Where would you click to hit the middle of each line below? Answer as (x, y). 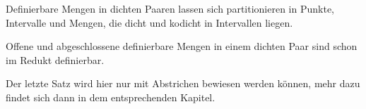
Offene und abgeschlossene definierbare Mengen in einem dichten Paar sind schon (182, 46)
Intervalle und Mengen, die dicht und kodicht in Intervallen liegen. (149, 22)
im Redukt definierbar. (55, 59)
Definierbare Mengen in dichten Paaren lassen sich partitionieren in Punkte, (170, 8)
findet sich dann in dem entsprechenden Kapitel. (111, 97)
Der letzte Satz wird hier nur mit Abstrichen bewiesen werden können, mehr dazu (183, 83)
